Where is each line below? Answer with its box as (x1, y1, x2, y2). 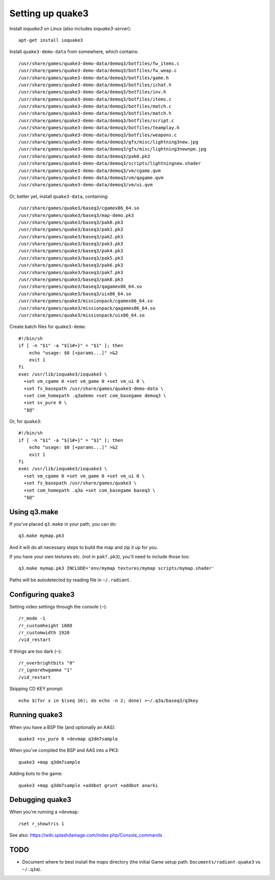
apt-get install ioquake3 (18, 37, 84, 43)
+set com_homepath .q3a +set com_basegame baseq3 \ (23, 487, 155, 493)
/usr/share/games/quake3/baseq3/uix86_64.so (18, 291, 132, 297)
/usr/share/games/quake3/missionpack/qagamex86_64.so (18, 305, 155, 311)
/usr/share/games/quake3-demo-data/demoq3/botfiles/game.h (18, 75, 169, 81)
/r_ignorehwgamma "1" (18, 667, 72, 673)
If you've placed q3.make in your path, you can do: (9, 521, 117, 527)
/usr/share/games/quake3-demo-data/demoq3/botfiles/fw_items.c (18, 60, 180, 66)
